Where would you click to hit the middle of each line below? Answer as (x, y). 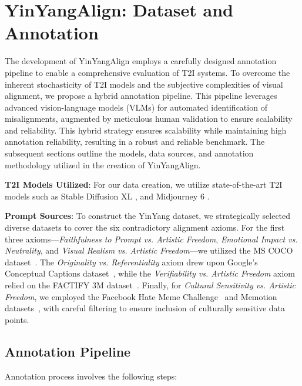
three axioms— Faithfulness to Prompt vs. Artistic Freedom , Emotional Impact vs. (151, 239)
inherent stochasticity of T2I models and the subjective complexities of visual (144, 84)
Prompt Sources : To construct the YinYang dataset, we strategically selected (148, 216)
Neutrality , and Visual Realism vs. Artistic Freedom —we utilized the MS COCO (149, 250)
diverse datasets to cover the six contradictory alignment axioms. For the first (145, 227)
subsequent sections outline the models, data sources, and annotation (129, 153)
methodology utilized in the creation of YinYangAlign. (103, 164)
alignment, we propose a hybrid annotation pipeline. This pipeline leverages (141, 96)
